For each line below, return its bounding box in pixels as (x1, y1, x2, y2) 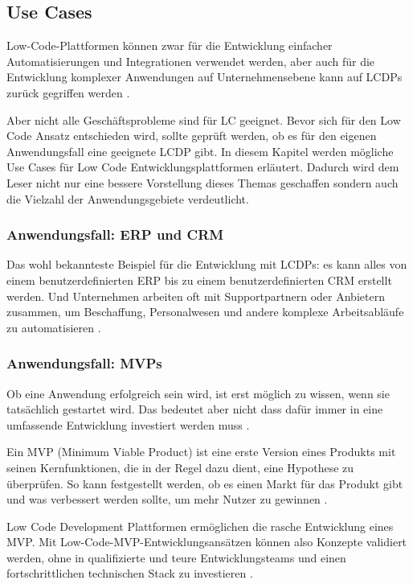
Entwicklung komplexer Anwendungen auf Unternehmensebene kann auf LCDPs (6, 68, 403, 85)
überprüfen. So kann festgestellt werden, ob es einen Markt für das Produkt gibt (6, 475, 403, 491)
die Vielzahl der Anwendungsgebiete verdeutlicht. (6, 190, 249, 207)
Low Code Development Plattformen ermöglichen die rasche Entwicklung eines (6, 517, 394, 534)
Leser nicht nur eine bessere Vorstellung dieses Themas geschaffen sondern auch (6, 174, 399, 191)
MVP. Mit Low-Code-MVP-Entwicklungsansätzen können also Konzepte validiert (6, 533, 407, 550)
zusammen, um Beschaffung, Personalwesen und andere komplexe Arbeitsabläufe (6, 303, 404, 320)
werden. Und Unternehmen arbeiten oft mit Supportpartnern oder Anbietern (6, 287, 385, 304)
